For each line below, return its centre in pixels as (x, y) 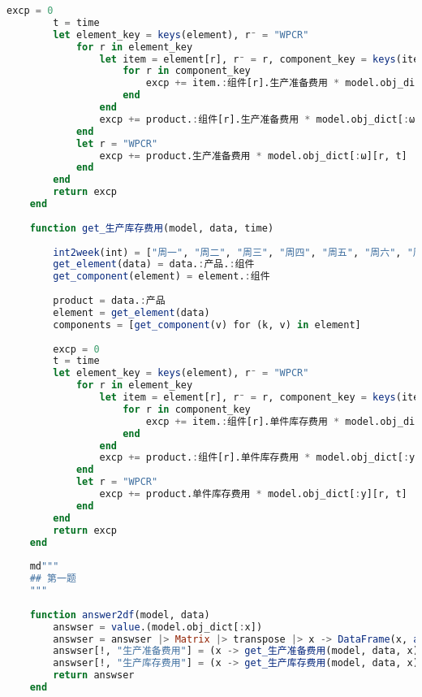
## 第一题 (53, 579)
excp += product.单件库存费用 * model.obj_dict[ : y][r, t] (253, 494)
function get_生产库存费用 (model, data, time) (152, 228)
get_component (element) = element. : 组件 (161, 277)
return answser (94, 675)
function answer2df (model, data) (120, 615)
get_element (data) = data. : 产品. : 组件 (154, 264)
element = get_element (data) (131, 312)
